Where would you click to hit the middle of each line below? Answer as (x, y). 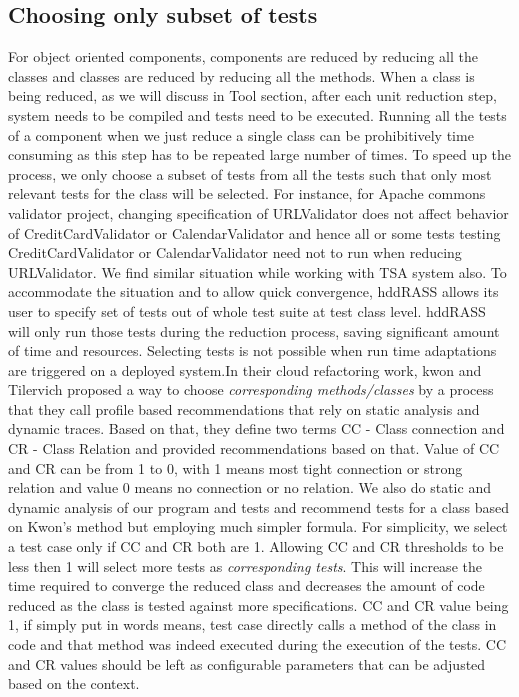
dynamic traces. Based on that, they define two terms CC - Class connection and (256, 428)
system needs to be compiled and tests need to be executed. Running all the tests (257, 114)
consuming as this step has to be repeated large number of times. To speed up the (260, 154)
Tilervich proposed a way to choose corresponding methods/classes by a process (251, 389)
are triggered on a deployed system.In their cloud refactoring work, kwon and (245, 369)
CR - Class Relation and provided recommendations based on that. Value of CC (254, 448)
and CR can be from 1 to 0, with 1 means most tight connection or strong (235, 467)
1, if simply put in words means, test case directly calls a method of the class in (252, 624)
